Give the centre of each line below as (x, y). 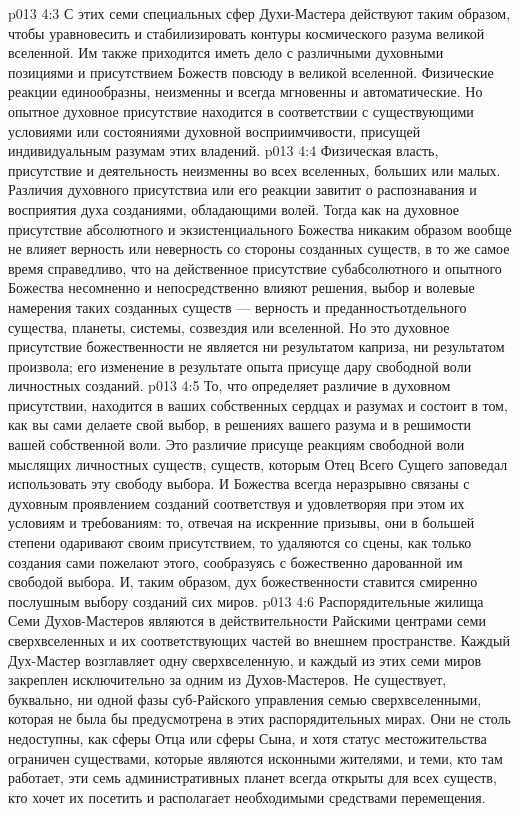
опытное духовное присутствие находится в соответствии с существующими (241, 110)
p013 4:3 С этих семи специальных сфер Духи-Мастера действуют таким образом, (259, 13)
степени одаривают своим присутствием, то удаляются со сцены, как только (240, 542)
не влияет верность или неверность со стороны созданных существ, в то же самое (259, 248)
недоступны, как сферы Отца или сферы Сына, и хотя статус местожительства (247, 737)
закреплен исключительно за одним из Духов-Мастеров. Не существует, (227, 679)
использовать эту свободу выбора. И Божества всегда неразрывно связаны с (239, 483)
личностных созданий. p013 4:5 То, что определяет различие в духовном (229, 385)
